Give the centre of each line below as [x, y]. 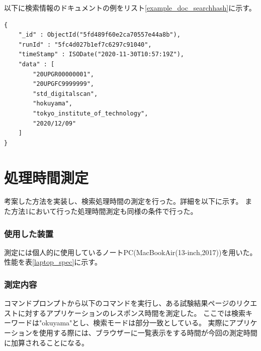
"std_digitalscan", [65, 94]
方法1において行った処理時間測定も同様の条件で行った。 [104, 211]
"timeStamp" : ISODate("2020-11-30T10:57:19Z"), [101, 54]
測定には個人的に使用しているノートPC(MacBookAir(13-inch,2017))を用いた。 [130, 252]
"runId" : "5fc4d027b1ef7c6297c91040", [85, 44]
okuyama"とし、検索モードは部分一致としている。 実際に [136, 323]
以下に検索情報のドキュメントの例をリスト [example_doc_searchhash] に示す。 [130, 8]
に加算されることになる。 [46, 342]
